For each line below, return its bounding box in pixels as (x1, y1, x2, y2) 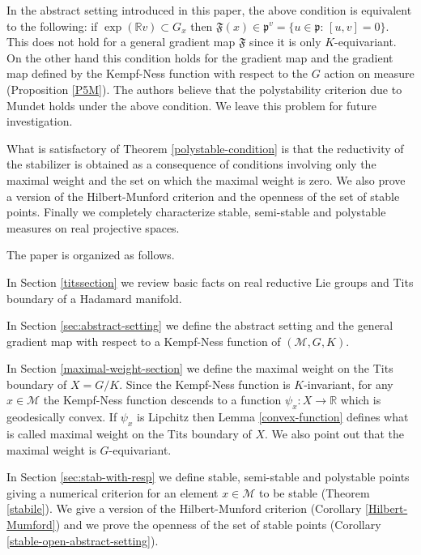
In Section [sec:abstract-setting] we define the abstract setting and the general (6, 317, 393, 334)
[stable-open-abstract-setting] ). (6, 532, 159, 549)
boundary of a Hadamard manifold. (6, 289, 182, 306)
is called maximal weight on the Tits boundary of (6, 425, 252, 442)
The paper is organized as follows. (6, 246, 175, 263)
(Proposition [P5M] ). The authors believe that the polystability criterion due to (6, 80, 402, 97)
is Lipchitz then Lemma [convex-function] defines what (137, 408, 409, 425)
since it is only (249, 33, 321, 50)
